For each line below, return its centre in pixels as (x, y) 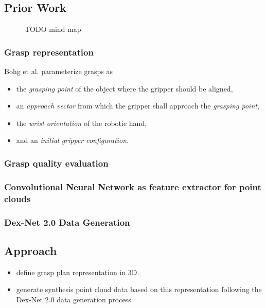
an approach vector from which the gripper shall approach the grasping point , (138, 106)
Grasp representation (49, 52)
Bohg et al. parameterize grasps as (58, 71)
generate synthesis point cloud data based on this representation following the (139, 289)
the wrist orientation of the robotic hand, (82, 123)
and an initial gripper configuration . (73, 140)
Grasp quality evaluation (56, 163)
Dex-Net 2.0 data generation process (74, 299)
